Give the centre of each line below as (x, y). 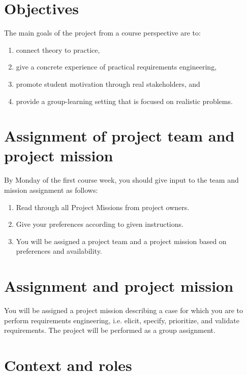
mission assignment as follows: (51, 190)
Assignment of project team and (119, 136)
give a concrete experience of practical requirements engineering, (116, 67)
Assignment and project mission (119, 286)
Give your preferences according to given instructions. (100, 224)
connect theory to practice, (58, 49)
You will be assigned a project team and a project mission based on (121, 241)
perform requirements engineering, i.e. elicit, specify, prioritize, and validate (122, 320)
